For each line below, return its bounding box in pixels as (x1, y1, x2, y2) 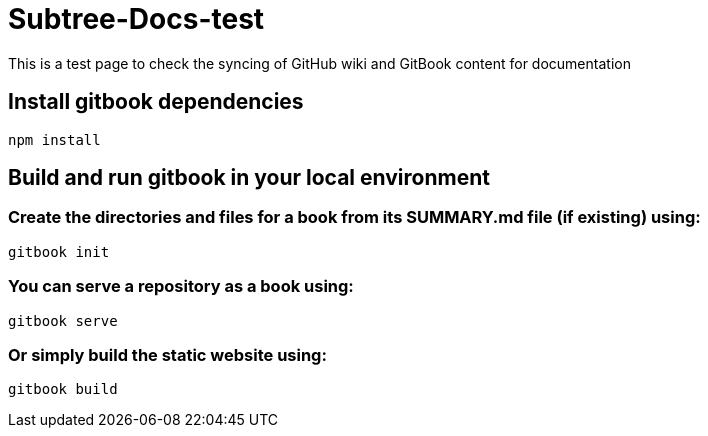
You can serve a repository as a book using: (8, 276, 354, 297)
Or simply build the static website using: (8, 344, 327, 365)
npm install (8, 131, 101, 148)
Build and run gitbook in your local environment (8, 165, 490, 191)
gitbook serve (8, 312, 118, 329)
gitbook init (8, 243, 110, 260)
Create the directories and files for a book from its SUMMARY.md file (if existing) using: (8, 207, 701, 228)
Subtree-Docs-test (8, 2, 265, 36)
